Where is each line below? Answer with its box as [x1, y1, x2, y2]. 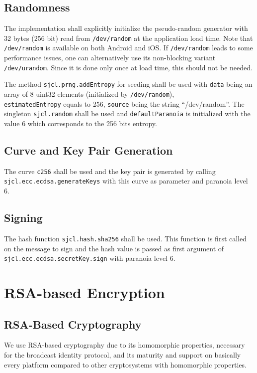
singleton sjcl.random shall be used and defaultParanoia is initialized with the [4, 108, 251, 119]
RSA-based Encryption [4, 282, 165, 302]
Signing [4, 210, 43, 225]
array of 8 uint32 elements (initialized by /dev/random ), [4, 89, 174, 99]
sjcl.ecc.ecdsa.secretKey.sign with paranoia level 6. [4, 253, 175, 263]
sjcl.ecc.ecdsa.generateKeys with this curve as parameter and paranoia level [4, 176, 248, 186]
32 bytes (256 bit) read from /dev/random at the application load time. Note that [4, 32, 253, 43]
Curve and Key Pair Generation [4, 142, 173, 158]
